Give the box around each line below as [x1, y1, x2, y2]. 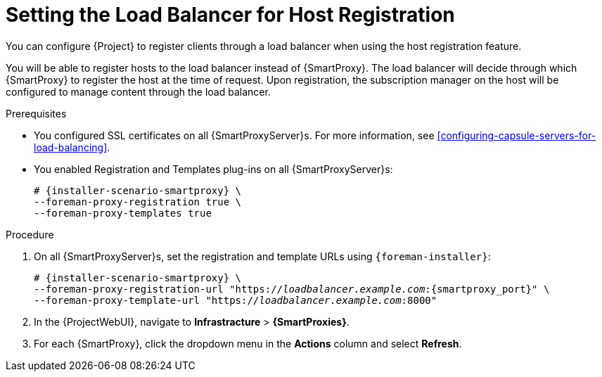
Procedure [6, 228, 54, 241]
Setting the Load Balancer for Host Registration [6, 3, 455, 27]
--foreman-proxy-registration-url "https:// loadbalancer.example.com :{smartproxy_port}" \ [34, 283, 550, 295]
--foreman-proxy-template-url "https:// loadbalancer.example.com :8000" [34, 294, 437, 306]
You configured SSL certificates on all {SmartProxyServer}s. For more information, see [34, 129, 435, 141]
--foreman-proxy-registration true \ [34, 196, 242, 207]
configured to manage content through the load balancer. [6, 85, 271, 98]
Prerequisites [6, 107, 67, 120]
